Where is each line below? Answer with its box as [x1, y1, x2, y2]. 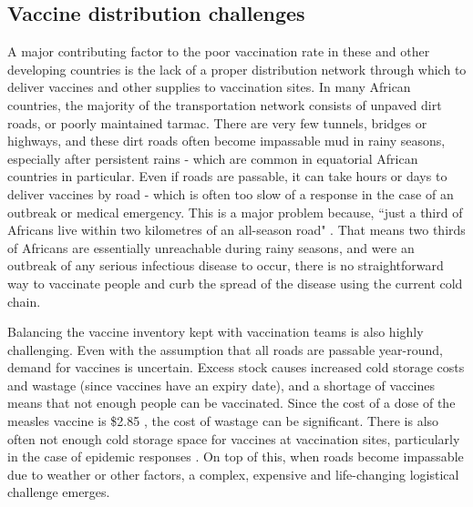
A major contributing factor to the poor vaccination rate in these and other [7, 42, 430, 61]
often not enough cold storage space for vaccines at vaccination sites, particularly [7, 429, 460, 448]
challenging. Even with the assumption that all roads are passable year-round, [7, 340, 443, 359]
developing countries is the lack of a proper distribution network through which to [7, 59, 467, 78]
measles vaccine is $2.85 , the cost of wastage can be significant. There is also [7, 411, 439, 431]
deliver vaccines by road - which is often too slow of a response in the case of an [7, 184, 454, 203]
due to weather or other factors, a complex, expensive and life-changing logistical [7, 464, 459, 483]
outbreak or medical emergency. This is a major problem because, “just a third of [7, 202, 463, 221]
